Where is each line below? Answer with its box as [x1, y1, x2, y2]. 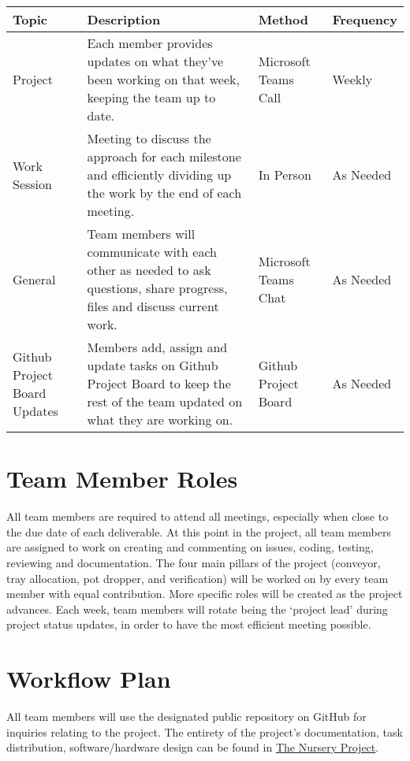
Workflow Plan [6, 663, 171, 695]
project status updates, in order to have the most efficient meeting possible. [6, 616, 371, 633]
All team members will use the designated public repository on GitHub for [6, 708, 367, 724]
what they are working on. [87, 410, 233, 429]
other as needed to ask [87, 261, 211, 279]
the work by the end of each [87, 184, 242, 202]
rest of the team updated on [87, 392, 243, 410]
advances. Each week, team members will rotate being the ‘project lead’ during [6, 600, 388, 617]
